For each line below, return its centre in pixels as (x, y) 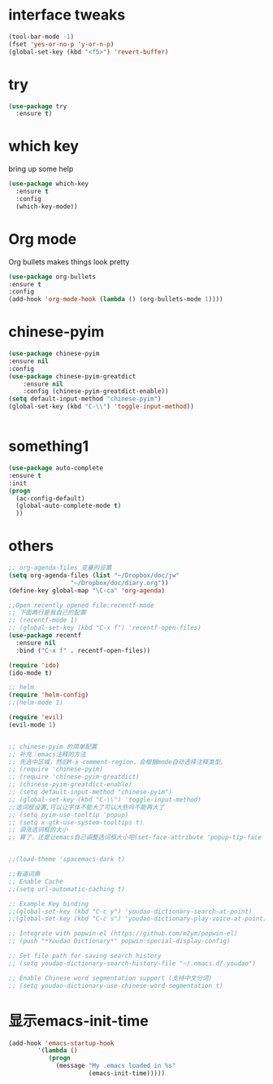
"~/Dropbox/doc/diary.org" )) (119, 583)
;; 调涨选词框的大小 (38, 830)
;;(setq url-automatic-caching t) (67, 889)
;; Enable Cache (36, 881)
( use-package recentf (45, 636)
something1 (49, 446)
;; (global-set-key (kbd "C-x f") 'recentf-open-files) (105, 628)
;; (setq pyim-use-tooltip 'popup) (69, 815)
